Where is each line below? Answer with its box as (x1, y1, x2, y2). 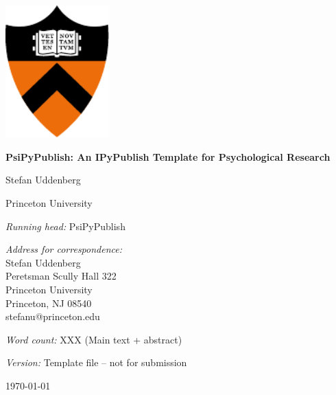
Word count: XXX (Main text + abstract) (5, 332, 182, 346)
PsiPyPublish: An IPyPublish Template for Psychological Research (5, 149, 331, 163)
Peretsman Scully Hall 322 (5, 269, 117, 283)
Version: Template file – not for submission (5, 355, 187, 370)
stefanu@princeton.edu (5, 309, 100, 324)
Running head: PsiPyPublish (5, 218, 125, 233)
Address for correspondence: (5, 242, 123, 256)
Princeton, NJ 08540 (5, 295, 92, 310)
